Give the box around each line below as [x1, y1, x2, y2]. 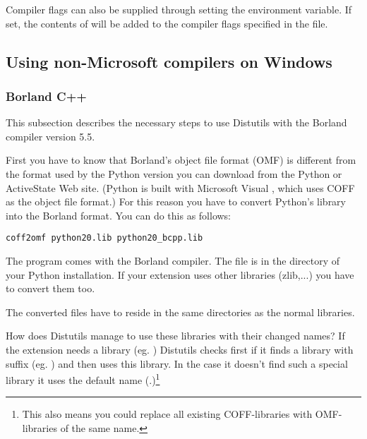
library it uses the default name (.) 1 [6, 371, 160, 387]
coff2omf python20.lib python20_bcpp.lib [6, 233, 203, 243]
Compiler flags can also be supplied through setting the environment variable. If [6, 2, 352, 16]
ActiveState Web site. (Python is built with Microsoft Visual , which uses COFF [6, 180, 355, 195]
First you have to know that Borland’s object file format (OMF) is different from [6, 152, 356, 167]
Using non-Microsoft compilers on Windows [6, 50, 332, 72]
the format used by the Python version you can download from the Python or [6, 166, 342, 181]
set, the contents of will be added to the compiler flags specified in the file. [6, 16, 328, 30]
